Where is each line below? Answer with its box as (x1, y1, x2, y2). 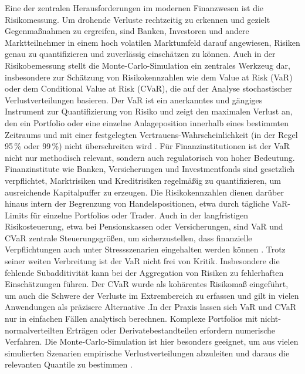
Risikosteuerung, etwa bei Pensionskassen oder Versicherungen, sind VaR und (5, 220, 283, 233)
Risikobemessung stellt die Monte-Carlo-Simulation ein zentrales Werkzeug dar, (5, 59, 290, 71)
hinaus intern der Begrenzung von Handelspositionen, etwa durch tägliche (5, 197, 269, 210)
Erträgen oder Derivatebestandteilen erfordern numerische (66, 324, 276, 336)
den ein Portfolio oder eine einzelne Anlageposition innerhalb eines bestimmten (5, 116, 289, 129)
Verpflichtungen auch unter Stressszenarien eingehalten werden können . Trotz (5, 243, 286, 255)
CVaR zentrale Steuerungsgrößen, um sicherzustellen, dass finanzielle (5, 231, 252, 244)
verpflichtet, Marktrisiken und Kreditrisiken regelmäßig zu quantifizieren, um (5, 174, 282, 186)
